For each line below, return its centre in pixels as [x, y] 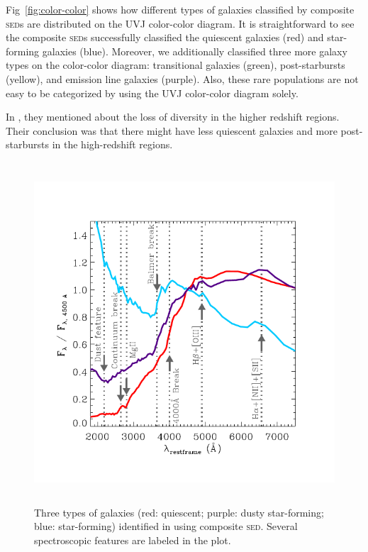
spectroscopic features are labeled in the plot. [133, 540]
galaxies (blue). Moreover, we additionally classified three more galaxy [195, 51]
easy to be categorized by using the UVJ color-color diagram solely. [152, 93]
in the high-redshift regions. [112, 144]
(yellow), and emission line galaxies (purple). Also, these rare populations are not [182, 78]
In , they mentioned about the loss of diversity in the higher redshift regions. [173, 117]
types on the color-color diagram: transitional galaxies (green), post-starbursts [175, 65]
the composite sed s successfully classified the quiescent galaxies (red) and [165, 37]
